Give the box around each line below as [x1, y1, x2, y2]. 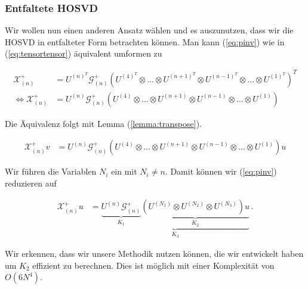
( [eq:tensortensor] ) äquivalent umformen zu [5, 47, 162, 60]
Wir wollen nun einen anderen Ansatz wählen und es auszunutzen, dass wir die [5, 24, 294, 36]
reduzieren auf [5, 176, 57, 189]
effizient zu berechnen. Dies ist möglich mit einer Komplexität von [32, 259, 275, 271]
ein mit [111, 165, 137, 178]
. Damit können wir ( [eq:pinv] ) [165, 165, 277, 178]
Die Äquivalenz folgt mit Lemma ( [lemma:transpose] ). [5, 117, 202, 129]
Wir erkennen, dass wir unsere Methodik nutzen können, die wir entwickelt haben [5, 247, 304, 260]
